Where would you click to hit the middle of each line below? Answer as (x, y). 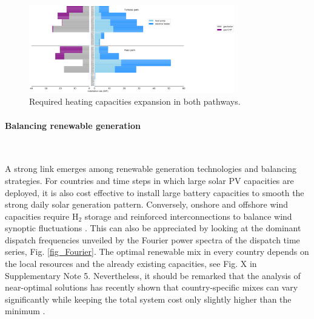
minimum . (25, 311)
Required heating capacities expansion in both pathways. (135, 101)
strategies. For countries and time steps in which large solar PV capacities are (149, 180)
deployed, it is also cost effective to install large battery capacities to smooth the (155, 192)
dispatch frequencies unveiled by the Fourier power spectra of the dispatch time (152, 239)
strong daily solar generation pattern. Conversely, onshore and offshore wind (146, 204)
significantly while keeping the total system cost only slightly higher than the (148, 299)
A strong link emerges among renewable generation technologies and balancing (151, 169)
